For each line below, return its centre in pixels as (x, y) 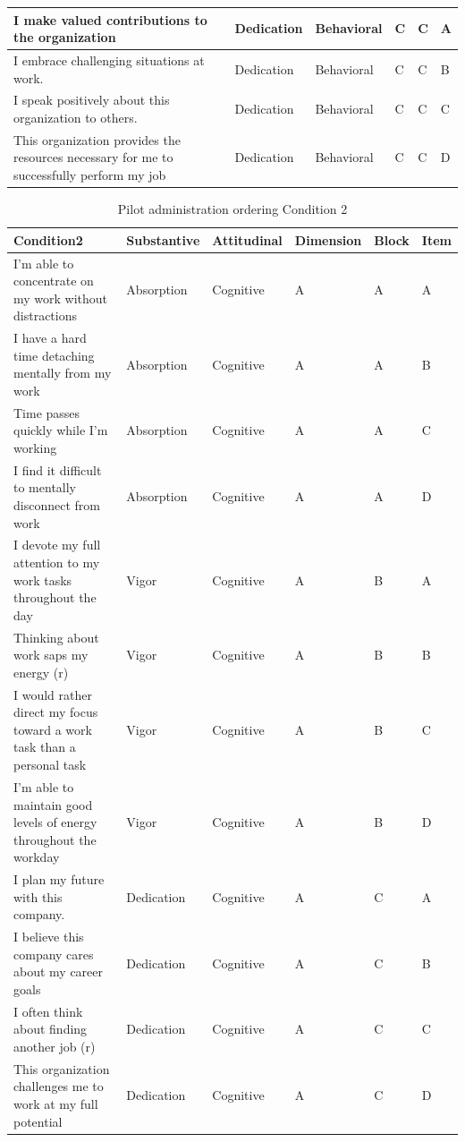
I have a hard (50, 338)
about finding (51, 1029)
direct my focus (56, 712)
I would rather (53, 694)
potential (38, 1121)
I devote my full (57, 545)
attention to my (57, 562)
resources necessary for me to (93, 157)
